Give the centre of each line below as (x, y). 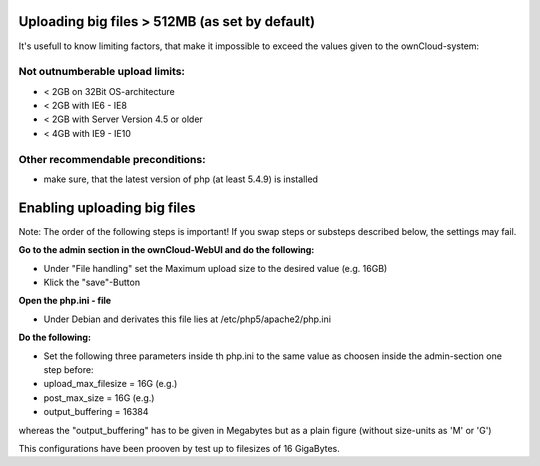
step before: (68, 369)
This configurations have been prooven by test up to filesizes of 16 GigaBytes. (179, 448)
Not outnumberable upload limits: (101, 72)
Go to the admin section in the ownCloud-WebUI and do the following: (166, 250)
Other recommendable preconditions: (112, 159)
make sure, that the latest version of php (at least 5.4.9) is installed (181, 179)
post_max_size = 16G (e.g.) (99, 397)
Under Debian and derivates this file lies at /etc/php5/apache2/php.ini (187, 319)
